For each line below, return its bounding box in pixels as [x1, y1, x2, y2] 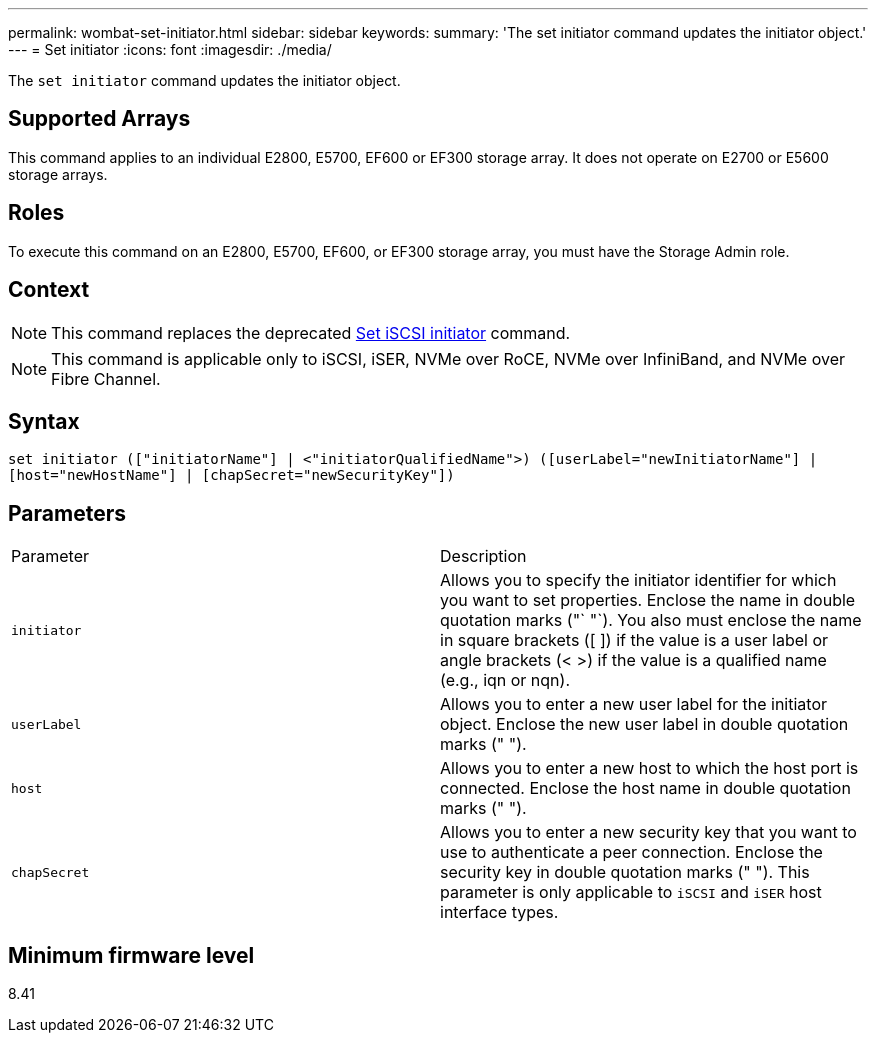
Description [440, 546, 527, 567]
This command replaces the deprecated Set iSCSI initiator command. [51, 322, 571, 343]
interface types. [440, 902, 559, 923]
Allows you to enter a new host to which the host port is [440, 758, 859, 779]
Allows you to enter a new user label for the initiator [440, 694, 828, 715]
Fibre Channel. [51, 368, 161, 389]
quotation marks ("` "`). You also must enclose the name [440, 610, 862, 631]
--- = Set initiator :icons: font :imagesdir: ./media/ [8, 41, 332, 58]
